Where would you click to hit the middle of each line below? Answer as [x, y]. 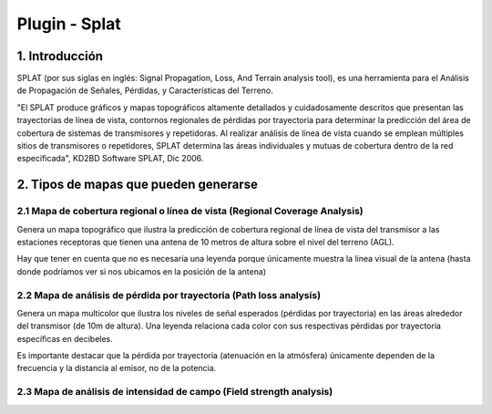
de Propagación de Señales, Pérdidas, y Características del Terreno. [145, 90]
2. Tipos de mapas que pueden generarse [138, 185]
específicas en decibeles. [65, 338]
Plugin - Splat [69, 24]
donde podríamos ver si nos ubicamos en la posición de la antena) [142, 271]
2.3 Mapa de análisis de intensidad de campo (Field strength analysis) [175, 392]
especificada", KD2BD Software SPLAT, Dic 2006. [110, 159]
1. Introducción [60, 56]
